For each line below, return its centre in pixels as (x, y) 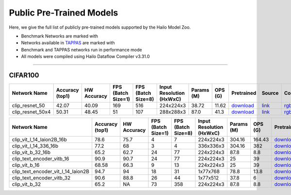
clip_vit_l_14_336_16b (35, 146)
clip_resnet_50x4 (31, 112)
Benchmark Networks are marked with (60, 36)
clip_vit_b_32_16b (31, 152)
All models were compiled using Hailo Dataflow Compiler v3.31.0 (85, 56)
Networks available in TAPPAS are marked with (68, 43)
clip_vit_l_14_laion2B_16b (40, 140)
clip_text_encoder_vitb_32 (41, 178)
